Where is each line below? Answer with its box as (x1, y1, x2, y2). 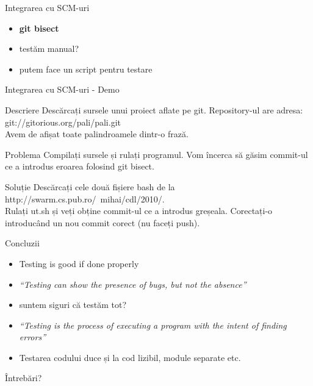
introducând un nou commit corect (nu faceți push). (5, 216, 200, 229)
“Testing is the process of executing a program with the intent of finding (19, 318, 287, 331)
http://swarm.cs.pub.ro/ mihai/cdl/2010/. (5, 192, 165, 205)
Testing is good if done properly (19, 257, 139, 270)
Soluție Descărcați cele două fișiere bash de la (5, 180, 175, 193)
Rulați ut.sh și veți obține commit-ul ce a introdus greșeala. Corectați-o (5, 204, 273, 217)
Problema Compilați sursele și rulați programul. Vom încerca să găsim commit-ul (5, 148, 308, 160)
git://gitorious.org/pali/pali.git (5, 115, 121, 128)
